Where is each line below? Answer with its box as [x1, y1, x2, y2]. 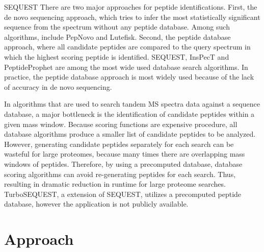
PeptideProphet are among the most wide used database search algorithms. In [4, 61, 248, 72]
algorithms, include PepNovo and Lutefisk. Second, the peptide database [4, 31, 231, 42]
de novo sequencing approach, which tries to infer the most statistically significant [4, 11, 260, 22]
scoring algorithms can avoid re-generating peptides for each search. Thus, [4, 168, 236, 179]
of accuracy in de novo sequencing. [4, 81, 112, 92]
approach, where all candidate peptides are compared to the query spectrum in [4, 41, 251, 52]
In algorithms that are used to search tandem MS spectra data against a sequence [4, 98, 260, 109]
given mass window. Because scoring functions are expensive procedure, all [4, 118, 237, 129]
